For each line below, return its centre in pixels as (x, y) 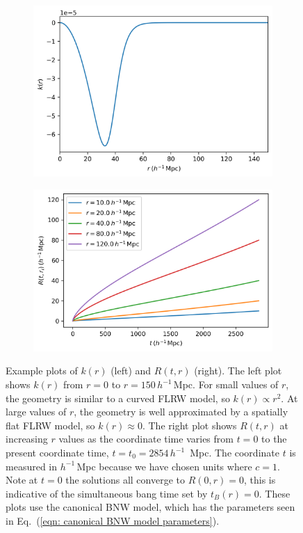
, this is (260, 480)
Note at (22, 480)
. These (275, 493)
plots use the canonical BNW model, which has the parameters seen (150, 507)
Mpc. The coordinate (235, 452)
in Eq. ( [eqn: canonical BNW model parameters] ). (113, 520)
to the (274, 439)
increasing (27, 439)
